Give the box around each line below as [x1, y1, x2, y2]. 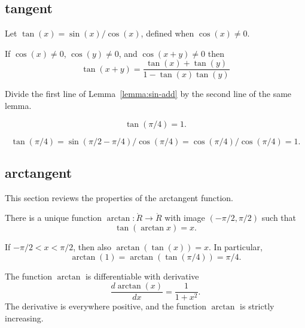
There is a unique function [5, 211, 102, 224]
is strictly [240, 300, 274, 312]
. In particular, [209, 241, 263, 253]
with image [164, 211, 205, 224]
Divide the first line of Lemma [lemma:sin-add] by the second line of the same [5, 87, 292, 100]
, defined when [141, 27, 194, 40]
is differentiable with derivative [85, 269, 199, 282]
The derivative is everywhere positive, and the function [5, 300, 207, 312]
